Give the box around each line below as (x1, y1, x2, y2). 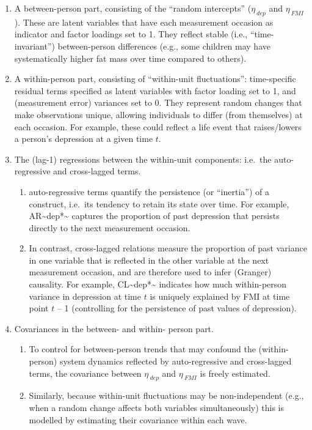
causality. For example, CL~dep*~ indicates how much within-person (29, 278, 287, 291)
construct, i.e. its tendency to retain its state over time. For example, (29, 197, 289, 210)
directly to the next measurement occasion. (29, 221, 190, 234)
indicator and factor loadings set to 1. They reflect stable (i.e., (14, 28, 248, 40)
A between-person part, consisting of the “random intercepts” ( (14, 2, 252, 14)
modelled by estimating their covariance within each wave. (29, 413, 247, 426)
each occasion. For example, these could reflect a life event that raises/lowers (14, 120, 302, 133)
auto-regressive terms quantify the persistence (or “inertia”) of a (29, 185, 269, 198)
